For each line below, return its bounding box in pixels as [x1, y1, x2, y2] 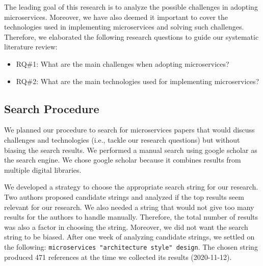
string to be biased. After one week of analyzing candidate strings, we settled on [4, 231, 255, 242]
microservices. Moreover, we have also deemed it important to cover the [4, 11, 228, 22]
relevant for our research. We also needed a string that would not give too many [4, 201, 254, 212]
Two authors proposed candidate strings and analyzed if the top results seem [4, 191, 244, 202]
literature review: [4, 41, 58, 52]
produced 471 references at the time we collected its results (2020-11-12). [4, 251, 232, 262]
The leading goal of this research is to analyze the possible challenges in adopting [4, 2, 258, 12]
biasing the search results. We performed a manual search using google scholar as [4, 144, 257, 155]
